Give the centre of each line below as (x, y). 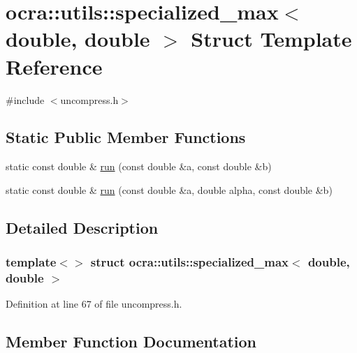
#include (25, 99)
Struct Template (271, 39)
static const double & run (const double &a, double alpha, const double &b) (169, 189)
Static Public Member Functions (126, 137)
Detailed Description (82, 227)
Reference (54, 66)
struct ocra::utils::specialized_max (190, 262)
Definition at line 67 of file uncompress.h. (94, 304)
